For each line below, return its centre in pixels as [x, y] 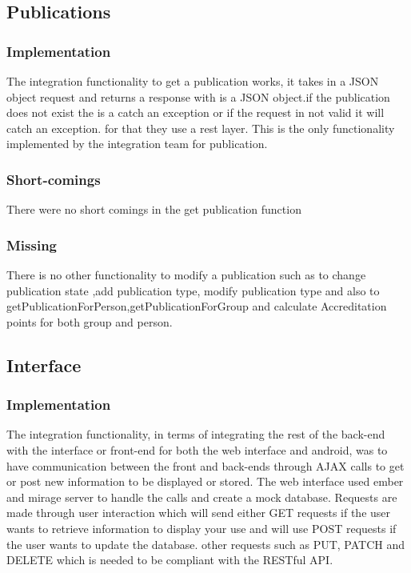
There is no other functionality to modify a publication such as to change [186, 274]
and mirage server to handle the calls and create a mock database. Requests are [202, 497]
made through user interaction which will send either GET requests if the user [199, 513]
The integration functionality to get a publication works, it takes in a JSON [193, 81]
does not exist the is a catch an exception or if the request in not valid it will [196, 112]
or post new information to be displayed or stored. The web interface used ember [205, 481]
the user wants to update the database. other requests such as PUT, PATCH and [206, 544]
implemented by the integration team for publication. [137, 144]
